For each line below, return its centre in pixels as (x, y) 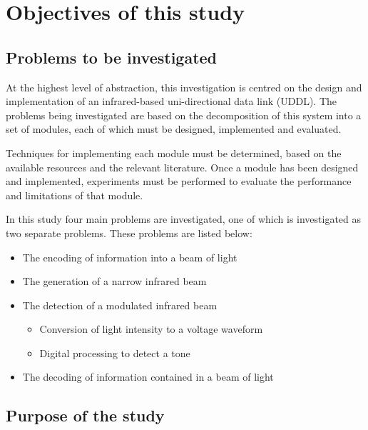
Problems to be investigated (112, 57)
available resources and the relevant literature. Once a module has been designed (182, 167)
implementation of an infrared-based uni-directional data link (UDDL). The (172, 101)
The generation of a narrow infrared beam (114, 281)
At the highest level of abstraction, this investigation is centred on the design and (184, 87)
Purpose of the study (85, 415)
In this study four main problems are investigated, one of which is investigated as (184, 219)
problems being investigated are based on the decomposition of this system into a (184, 115)
